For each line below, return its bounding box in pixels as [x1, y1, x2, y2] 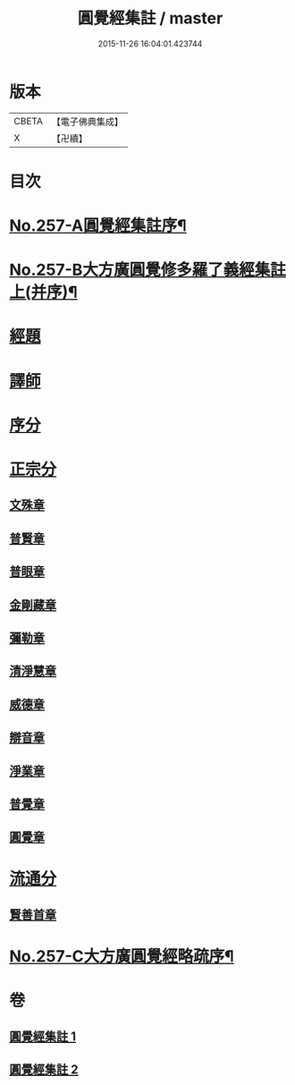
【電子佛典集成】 [51, 115, 123, 128]
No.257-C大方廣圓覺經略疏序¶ [9, 946, 234, 967]
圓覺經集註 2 [9, 1062, 79, 1078]
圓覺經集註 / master [77, 8, 223, 29]
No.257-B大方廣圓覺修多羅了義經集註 [9, 260, 286, 280]
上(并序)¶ [9, 283, 78, 302]
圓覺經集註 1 [9, 1029, 77, 1044]
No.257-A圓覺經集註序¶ [9, 216, 188, 236]
